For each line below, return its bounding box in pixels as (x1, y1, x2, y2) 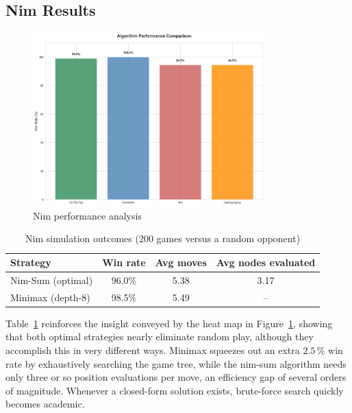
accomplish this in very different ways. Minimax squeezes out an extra (5, 343, 300, 357)
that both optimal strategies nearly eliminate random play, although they (5, 329, 314, 344)
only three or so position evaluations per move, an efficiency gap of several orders (5, 370, 347, 384)
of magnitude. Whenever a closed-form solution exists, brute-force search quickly (5, 383, 344, 397)
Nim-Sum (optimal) (10, 272, 93, 287)
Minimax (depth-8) (10, 290, 90, 304)
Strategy (10, 255, 51, 270)
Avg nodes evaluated (216, 255, 316, 270)
